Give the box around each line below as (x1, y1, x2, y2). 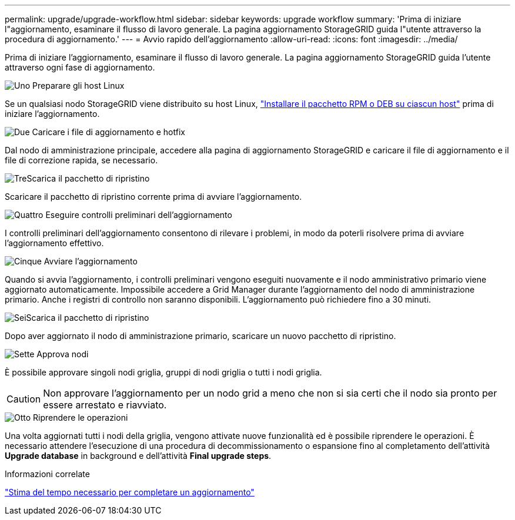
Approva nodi (36, 349, 89, 359)
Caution (6, 393, 41, 405)
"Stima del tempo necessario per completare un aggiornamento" (5, 487, 255, 497)
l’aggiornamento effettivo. (5, 238, 104, 248)
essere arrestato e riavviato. (43, 399, 167, 411)
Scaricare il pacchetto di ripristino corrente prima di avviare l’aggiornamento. (5, 192, 302, 202)
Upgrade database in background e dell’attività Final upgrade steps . (5, 451, 272, 461)
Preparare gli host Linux (32, 80, 125, 90)
